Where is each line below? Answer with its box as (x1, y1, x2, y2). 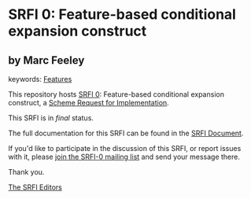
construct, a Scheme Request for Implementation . (8, 98, 169, 107)
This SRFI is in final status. (8, 113, 94, 123)
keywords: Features (8, 75, 72, 83)
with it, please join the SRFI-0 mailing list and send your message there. (8, 152, 241, 161)
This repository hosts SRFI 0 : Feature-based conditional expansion (8, 90, 224, 99)
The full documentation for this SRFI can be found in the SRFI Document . (8, 128, 244, 138)
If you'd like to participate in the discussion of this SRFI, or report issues (8, 144, 242, 153)
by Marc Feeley (8, 53, 85, 67)
